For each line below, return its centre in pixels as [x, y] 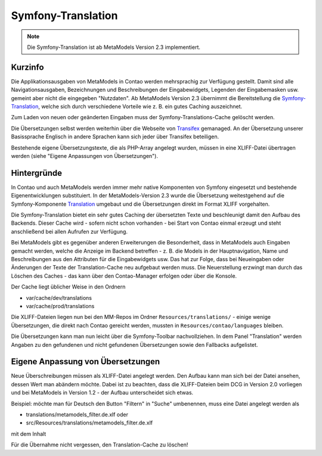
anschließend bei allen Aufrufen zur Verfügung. [69, 231]
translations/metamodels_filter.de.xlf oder [77, 414]
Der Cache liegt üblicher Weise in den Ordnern [68, 287]
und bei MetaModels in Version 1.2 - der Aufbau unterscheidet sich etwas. [102, 393]
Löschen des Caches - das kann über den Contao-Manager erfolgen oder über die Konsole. [124, 276]
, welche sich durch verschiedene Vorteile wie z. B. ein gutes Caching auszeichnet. [140, 107]
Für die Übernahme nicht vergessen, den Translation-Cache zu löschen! [100, 445]
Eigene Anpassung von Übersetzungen [86, 362]
